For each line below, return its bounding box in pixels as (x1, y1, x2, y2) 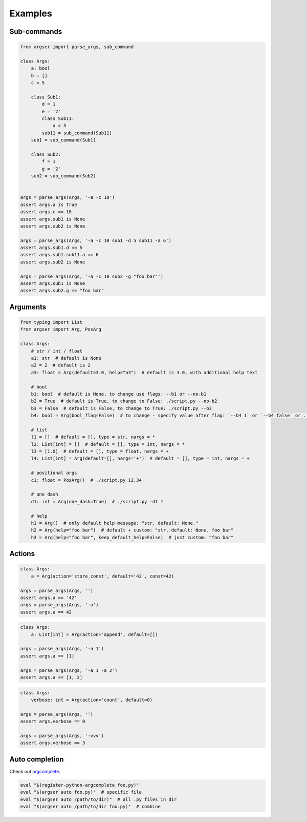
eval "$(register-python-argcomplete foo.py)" (20, 782, 139, 788)
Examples (9, 8, 52, 19)
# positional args (31, 470, 77, 476)
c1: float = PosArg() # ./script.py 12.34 (31, 477, 142, 483)
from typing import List (20, 319, 83, 325)
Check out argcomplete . (9, 768, 61, 774)
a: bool (31, 66, 51, 71)
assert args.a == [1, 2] (20, 674, 83, 680)
